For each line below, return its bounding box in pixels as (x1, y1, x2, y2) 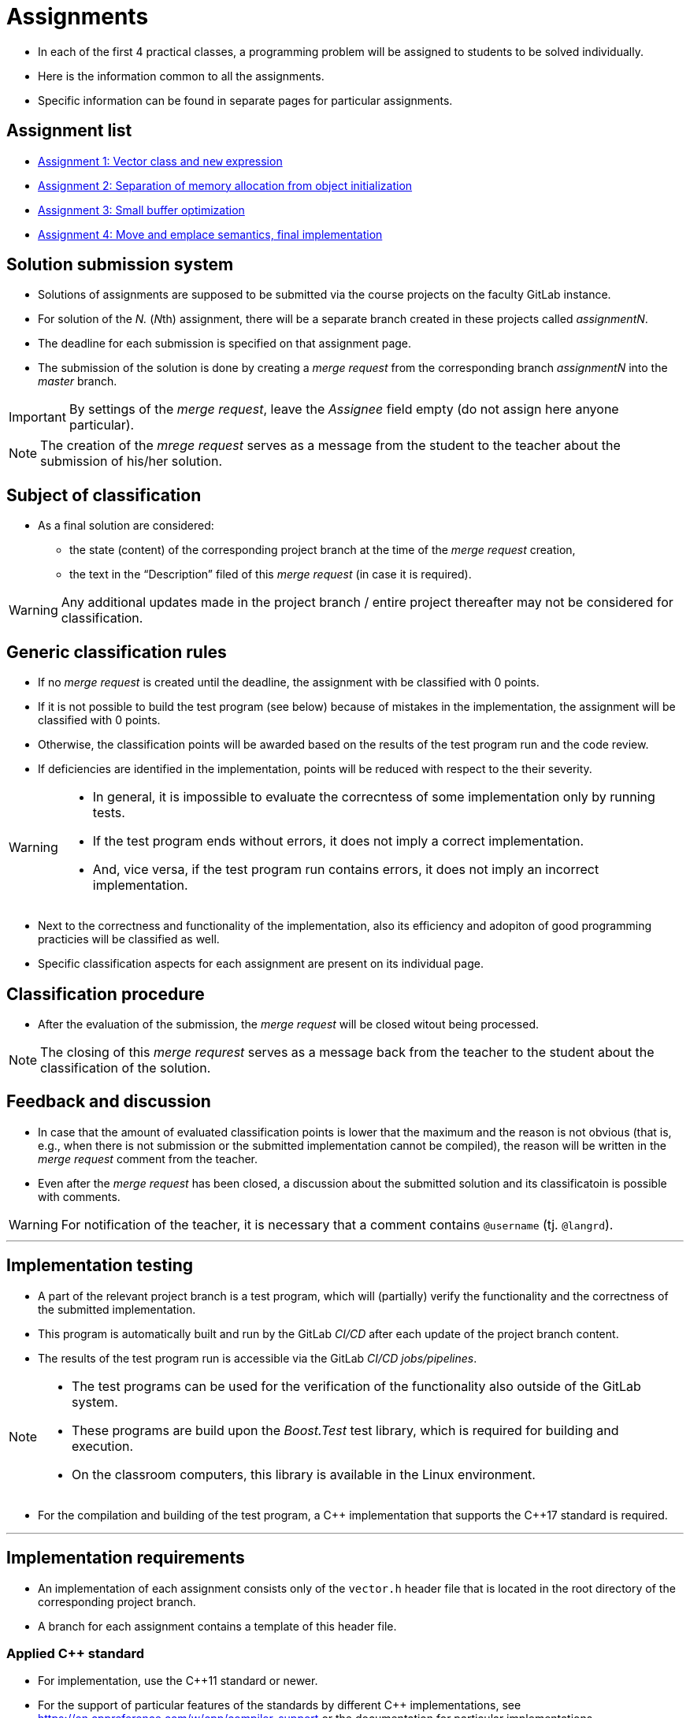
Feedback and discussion (6, 1091, 211, 1112)
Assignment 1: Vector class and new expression (38, 154, 283, 168)
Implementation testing (6, 1255, 194, 1276)
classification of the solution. (40, 1059, 211, 1076)
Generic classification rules (6, 641, 227, 662)
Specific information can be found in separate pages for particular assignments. (38, 93, 453, 107)
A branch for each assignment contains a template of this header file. (38, 1619, 397, 1633)
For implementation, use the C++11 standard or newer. (38, 1674, 318, 1688)
